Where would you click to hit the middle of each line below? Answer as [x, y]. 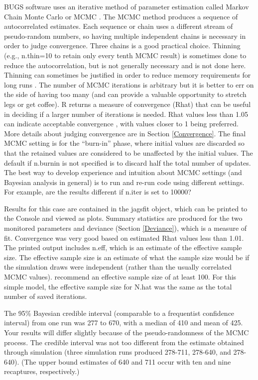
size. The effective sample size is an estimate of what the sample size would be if [127, 257]
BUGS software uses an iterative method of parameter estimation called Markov [127, 6]
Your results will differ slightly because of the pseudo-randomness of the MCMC [127, 332]
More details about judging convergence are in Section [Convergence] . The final [125, 133]
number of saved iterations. [46, 296]
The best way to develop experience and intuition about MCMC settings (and [123, 172]
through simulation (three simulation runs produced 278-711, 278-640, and [118, 352]
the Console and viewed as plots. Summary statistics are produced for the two [123, 218]
